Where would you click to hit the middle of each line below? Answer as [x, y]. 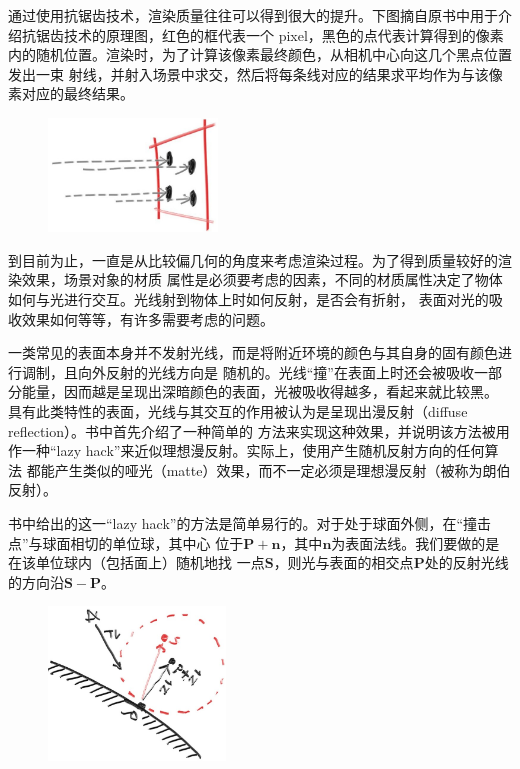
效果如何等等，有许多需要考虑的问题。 [147, 318]
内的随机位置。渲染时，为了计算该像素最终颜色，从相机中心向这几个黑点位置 [260, 54]
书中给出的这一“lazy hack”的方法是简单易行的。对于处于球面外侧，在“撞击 [249, 522]
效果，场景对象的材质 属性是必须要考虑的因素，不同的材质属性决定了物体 [262, 279]
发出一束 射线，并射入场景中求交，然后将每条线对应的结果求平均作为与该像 [255, 73]
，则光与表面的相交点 [343, 562]
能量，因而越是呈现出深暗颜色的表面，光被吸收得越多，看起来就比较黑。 [259, 391]
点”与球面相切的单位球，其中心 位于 [126, 542]
